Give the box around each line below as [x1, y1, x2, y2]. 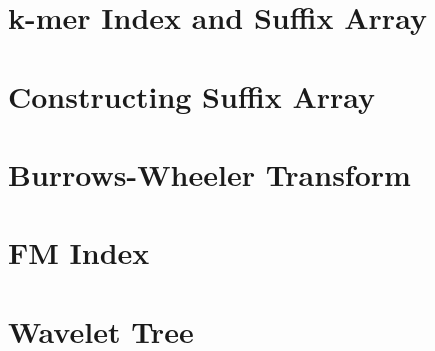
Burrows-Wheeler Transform [8, 153, 411, 194]
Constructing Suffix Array [8, 75, 376, 116]
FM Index [8, 232, 150, 273]
